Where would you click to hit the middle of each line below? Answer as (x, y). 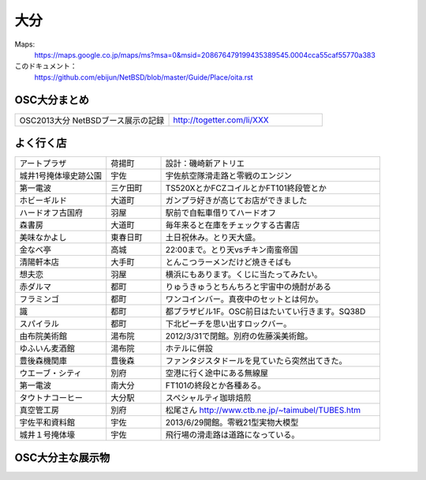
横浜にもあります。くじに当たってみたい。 (244, 275)
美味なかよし (43, 238)
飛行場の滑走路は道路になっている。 (232, 435)
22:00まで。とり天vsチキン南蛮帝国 (232, 250)
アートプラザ (43, 163)
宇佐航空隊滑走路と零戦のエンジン (228, 176)
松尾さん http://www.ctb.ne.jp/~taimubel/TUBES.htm (263, 411)
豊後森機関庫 (43, 361)
